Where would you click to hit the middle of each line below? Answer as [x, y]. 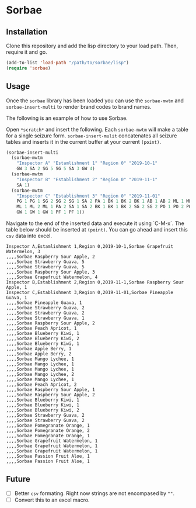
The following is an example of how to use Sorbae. [67, 118]
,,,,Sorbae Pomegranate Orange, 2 [48, 431]
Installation [27, 32]
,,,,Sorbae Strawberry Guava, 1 [45, 318]
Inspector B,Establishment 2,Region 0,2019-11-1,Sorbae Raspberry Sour [95, 282]
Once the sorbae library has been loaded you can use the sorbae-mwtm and [95, 101]
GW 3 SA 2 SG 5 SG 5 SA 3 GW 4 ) [56, 169]
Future [18, 479]
